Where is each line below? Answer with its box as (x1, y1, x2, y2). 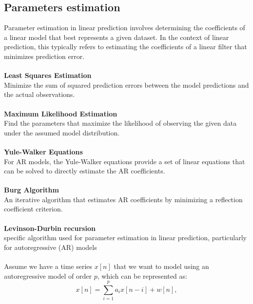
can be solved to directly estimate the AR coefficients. (4, 166, 165, 176)
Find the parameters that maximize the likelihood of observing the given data (4, 118, 237, 128)
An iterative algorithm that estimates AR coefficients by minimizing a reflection (4, 194, 243, 204)
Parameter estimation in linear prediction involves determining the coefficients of (4, 22, 245, 33)
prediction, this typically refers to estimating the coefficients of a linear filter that (4, 41, 247, 52)
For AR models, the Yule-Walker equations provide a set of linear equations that (4, 156, 245, 166)
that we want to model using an (114, 261, 209, 271)
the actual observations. (4, 89, 75, 99)
